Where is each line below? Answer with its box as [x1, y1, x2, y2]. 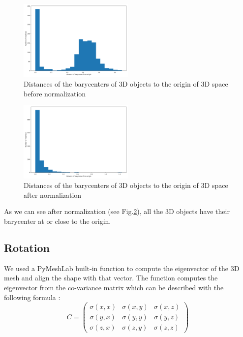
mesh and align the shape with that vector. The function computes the [4, 273, 218, 283]
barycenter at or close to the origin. [4, 215, 111, 226]
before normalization [24, 88, 86, 98]
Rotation [4, 240, 50, 255]
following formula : [4, 292, 61, 302]
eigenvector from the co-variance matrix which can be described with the [4, 282, 224, 292]
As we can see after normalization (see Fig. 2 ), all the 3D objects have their [4, 206, 230, 216]
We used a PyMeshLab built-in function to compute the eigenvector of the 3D [4, 263, 240, 273]
